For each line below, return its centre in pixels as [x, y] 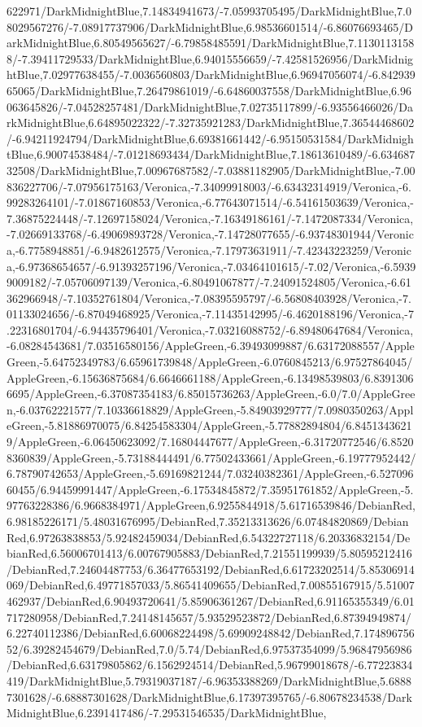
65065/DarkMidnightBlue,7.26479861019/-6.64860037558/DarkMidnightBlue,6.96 [209, 90]
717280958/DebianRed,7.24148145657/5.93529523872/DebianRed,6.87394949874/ [209, 617]
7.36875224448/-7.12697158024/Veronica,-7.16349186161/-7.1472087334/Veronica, [210, 218]
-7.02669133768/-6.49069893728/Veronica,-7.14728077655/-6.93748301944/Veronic [210, 234]
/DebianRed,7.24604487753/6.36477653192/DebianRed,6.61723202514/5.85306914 [211, 569]
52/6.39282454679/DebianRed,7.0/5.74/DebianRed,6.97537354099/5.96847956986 [209, 648]
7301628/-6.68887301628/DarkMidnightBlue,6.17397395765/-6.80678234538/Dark [209, 696]
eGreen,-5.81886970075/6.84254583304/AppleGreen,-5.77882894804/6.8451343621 [209, 425]
